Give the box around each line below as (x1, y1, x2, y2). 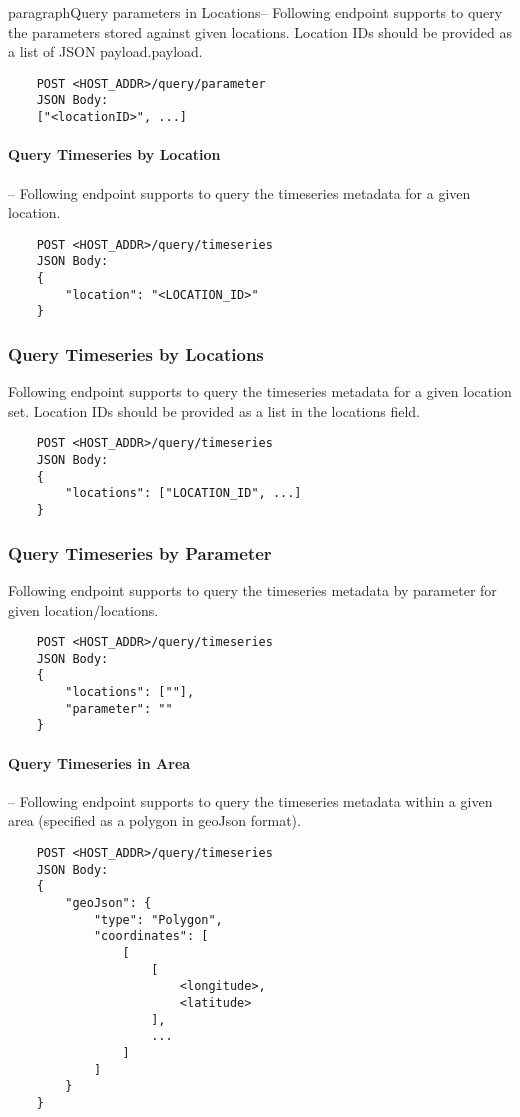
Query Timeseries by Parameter (8, 540, 272, 565)
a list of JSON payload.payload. (8, 41, 203, 62)
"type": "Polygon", (93, 912, 223, 927)
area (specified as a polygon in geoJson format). (8, 810, 301, 831)
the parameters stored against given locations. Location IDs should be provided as (8, 21, 512, 42)
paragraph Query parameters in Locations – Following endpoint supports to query (8, 2, 503, 22)
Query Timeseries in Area (8, 752, 191, 773)
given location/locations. (8, 599, 159, 620)
